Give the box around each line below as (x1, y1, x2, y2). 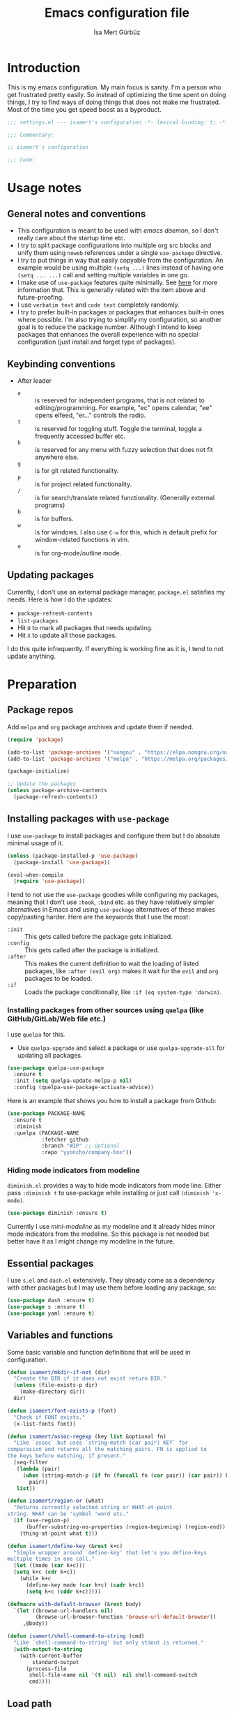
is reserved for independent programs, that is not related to (34, 396, 205, 404)
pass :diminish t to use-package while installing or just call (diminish (7, 1189, 210, 1197)
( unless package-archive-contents (7, 787, 108, 794)
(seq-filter (13, 1459, 49, 1466)
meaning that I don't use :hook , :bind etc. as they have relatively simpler (7, 898, 214, 906)
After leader (17, 377, 52, 385)
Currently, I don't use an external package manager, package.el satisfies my (7, 588, 225, 596)
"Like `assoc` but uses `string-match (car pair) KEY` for (13, 1439, 189, 1447)
